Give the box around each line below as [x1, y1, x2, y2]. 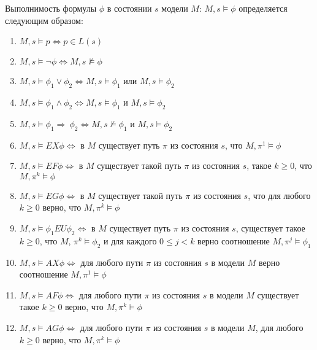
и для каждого [104, 234, 157, 247]
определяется [239, 2, 288, 14]
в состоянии [107, 2, 152, 14]
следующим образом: [5, 14, 83, 26]
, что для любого [248, 189, 311, 201]
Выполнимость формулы [5, 2, 97, 14]
